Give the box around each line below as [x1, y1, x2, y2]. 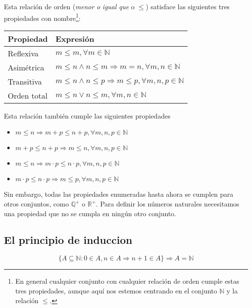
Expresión [55, 33, 94, 44]
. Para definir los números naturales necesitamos [96, 199, 239, 209]
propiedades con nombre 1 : [4, 11, 81, 23]
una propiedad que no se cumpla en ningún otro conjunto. [4, 208, 176, 218]
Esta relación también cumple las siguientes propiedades [4, 110, 171, 120]
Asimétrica [8, 61, 45, 73]
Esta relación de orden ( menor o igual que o [4, 1, 135, 11]
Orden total [8, 89, 47, 101]
